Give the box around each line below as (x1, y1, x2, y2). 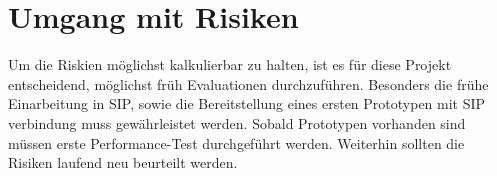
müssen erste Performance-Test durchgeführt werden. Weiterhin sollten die (8, 132, 465, 153)
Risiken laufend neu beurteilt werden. (8, 152, 238, 173)
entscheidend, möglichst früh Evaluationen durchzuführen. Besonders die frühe (8, 73, 489, 94)
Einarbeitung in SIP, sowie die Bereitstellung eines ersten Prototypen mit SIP (8, 93, 486, 114)
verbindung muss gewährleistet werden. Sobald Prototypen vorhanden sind (8, 112, 466, 133)
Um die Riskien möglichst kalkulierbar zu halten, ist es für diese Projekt (8, 54, 452, 75)
